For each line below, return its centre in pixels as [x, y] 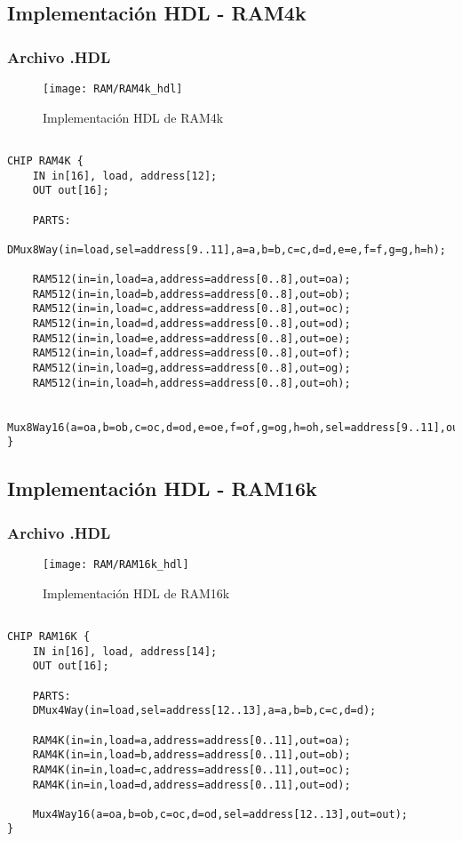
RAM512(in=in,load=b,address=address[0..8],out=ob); [191, 294]
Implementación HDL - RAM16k [162, 489]
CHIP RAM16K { [49, 636]
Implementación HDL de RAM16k [136, 593]
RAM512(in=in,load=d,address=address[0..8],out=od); [191, 324]
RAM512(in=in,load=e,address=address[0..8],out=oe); [191, 338]
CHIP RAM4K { [45, 160]
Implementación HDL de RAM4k [133, 117]
